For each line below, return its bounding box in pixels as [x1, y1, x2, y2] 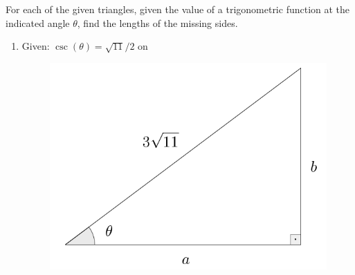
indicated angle [6, 15, 70, 30]
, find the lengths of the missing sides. [77, 15, 238, 30]
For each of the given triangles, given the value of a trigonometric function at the [6, 2, 350, 16]
